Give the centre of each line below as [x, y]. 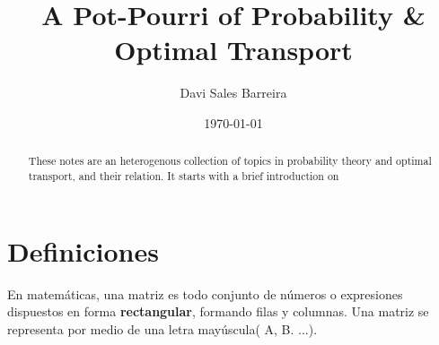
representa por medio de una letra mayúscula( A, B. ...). [162, 328]
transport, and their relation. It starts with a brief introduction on [184, 175]
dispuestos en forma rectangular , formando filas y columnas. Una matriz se [218, 311]
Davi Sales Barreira [233, 93]
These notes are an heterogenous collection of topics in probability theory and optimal [230, 161]
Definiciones [83, 250]
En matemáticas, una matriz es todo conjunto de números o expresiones [205, 293]
